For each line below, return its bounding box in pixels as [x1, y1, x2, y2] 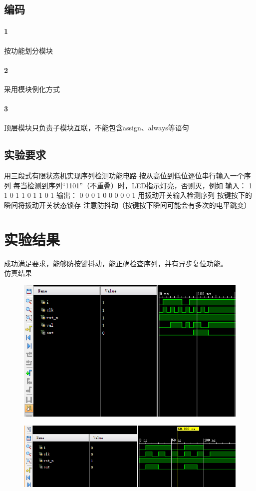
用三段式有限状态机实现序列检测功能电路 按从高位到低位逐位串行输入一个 [4, 170, 244, 181]
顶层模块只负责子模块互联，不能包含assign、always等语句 [4, 122, 189, 133]
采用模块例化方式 [4, 83, 60, 94]
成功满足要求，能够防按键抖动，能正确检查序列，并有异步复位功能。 [4, 258, 228, 268]
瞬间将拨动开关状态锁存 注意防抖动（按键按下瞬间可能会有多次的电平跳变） [4, 199, 251, 210]
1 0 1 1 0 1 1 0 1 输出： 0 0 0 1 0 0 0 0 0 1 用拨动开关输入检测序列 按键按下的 [4, 190, 252, 200]
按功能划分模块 [4, 45, 53, 55]
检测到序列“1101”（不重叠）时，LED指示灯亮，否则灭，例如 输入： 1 [27, 180, 253, 190]
